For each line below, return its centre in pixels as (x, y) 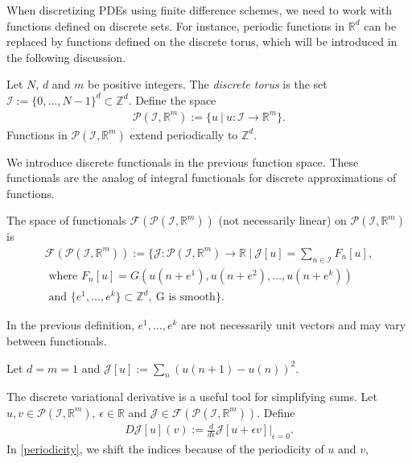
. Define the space (172, 99)
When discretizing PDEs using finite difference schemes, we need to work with (199, 10)
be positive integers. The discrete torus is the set (208, 84)
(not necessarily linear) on (282, 220)
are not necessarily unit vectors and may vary (293, 325)
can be (380, 25)
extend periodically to (184, 134)
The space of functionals (66, 220)
